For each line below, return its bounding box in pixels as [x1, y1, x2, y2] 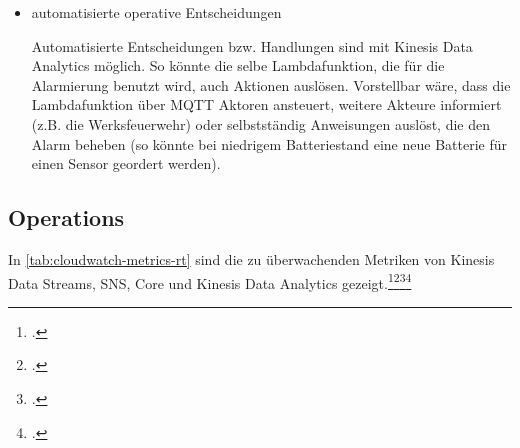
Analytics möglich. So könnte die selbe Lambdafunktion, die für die [31, 55, 445, 76]
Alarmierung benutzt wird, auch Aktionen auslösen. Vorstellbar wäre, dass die [31, 74, 511, 95]
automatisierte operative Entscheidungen [31, 2, 282, 22]
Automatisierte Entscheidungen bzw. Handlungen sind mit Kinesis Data [31, 35, 473, 56]
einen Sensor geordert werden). [31, 153, 221, 174]
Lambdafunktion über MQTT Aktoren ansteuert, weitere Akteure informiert [31, 94, 502, 115]
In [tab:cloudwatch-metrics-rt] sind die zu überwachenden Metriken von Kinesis [8, 248, 495, 269]
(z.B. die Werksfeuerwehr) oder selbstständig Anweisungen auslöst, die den [31, 113, 491, 134]
